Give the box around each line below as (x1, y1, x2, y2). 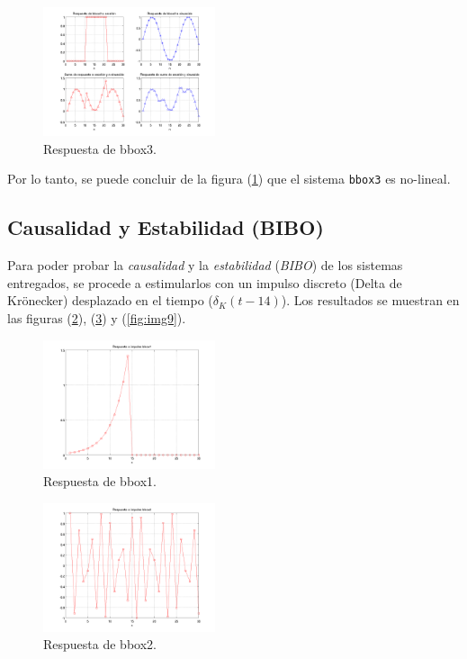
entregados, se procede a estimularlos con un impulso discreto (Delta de (7, 273, 402, 292)
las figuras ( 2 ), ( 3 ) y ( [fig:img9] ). (7, 308, 186, 327)
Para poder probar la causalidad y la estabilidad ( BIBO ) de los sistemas (7, 256, 403, 275)
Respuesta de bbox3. (43, 139, 157, 158)
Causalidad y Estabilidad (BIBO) (7, 213, 324, 241)
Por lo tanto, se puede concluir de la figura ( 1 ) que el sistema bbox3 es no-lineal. (7, 169, 451, 188)
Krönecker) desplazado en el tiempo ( (7, 291, 213, 310)
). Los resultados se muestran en (281, 291, 460, 310)
